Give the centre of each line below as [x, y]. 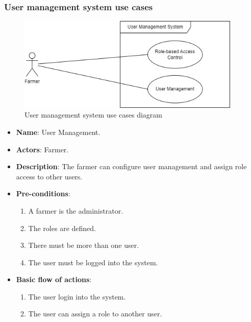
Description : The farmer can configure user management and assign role [131, 166]
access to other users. [49, 176]
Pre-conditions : [43, 193]
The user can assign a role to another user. [95, 314]
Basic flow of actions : [54, 279]
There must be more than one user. [84, 245]
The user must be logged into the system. [93, 262]
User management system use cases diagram [93, 115]
